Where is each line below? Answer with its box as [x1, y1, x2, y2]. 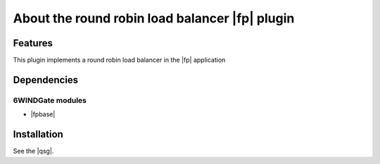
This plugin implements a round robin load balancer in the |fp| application [13, 56, 226, 64]
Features [13, 37, 53, 49]
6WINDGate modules [13, 95, 87, 105]
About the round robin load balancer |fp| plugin [13, 11, 295, 26]
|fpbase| [30, 110, 56, 118]
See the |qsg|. [13, 147, 54, 156]
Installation [13, 128, 63, 140]
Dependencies [13, 74, 79, 86]
